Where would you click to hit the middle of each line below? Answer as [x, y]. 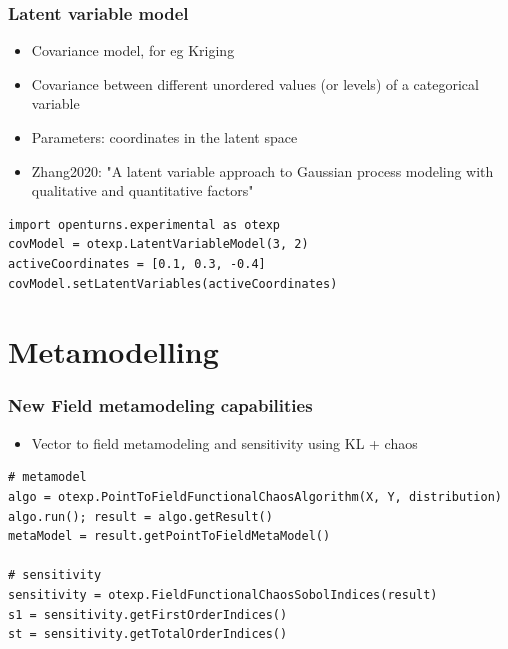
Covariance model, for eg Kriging [133, 50]
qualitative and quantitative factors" [142, 190]
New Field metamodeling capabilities [160, 405]
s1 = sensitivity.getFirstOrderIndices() [148, 614]
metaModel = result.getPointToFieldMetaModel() [169, 536]
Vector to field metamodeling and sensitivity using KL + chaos [224, 442]
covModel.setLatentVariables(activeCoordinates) [173, 283]
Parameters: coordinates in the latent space [164, 137]
